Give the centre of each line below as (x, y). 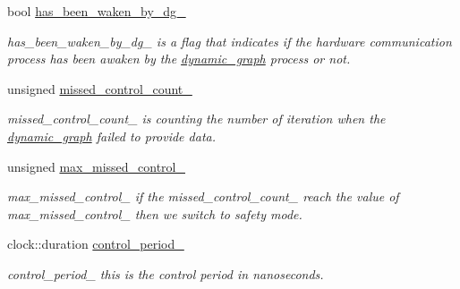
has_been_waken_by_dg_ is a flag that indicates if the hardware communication (230, 41)
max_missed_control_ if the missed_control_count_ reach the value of (203, 196)
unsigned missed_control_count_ (100, 88)
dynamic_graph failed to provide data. (111, 136)
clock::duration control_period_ (96, 244)
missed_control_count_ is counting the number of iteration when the (196, 119)
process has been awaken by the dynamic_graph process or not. (179, 59)
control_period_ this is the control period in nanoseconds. (166, 273)
